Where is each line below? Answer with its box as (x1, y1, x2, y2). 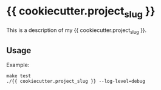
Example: (6, 62, 30, 69)
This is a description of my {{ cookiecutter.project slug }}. (6, 26, 147, 35)
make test (6, 73, 32, 79)
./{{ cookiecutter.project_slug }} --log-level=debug (6, 79, 146, 85)
